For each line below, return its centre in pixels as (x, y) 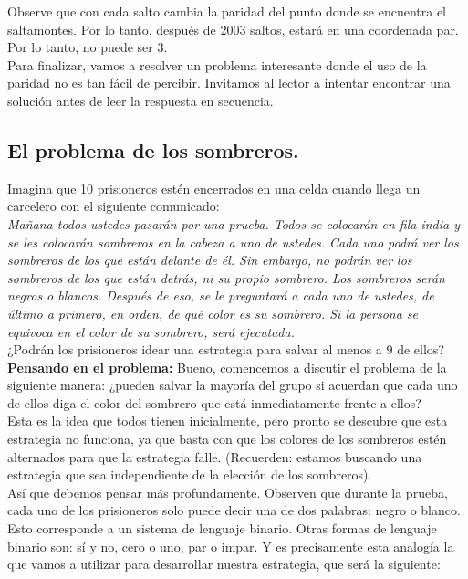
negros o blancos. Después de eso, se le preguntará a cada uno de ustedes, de (221, 295)
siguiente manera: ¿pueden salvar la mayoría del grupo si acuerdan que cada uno (233, 385)
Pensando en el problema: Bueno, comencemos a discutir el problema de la (227, 367)
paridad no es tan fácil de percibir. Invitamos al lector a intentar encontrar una (229, 83)
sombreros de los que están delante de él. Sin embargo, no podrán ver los (210, 260)
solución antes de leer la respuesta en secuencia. (140, 100)
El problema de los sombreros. (153, 149)
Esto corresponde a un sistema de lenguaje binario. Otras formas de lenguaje (222, 528)
